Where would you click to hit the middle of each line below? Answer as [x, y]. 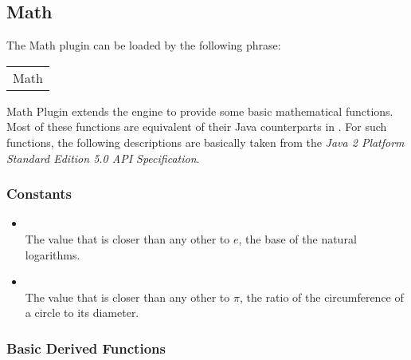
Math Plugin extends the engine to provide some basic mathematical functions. [200, 111]
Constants [39, 194]
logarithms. [53, 254]
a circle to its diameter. [82, 313]
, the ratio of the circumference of [321, 297]
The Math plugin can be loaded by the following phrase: [144, 45]
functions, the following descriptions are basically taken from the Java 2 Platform [205, 142]
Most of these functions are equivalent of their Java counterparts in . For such [197, 127]
